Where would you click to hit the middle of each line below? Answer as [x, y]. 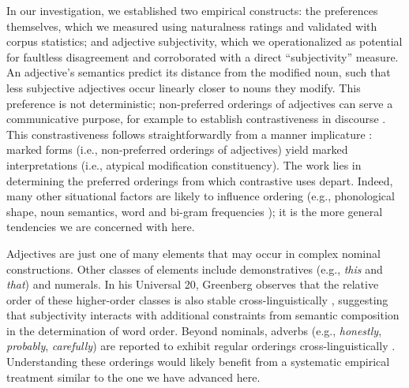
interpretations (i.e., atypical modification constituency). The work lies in [184, 164]
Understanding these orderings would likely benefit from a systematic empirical [198, 362]
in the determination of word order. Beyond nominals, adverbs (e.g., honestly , [194, 330]
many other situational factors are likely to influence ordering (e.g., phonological [201, 196]
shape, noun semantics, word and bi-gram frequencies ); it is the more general [195, 211]
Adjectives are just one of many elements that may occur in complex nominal [193, 253]
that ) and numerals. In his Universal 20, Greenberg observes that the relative [193, 284]
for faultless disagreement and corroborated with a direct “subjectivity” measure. [203, 56]
